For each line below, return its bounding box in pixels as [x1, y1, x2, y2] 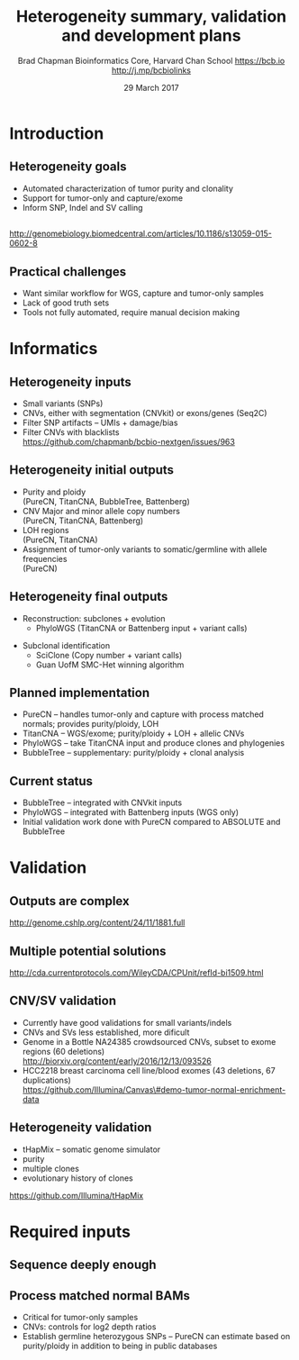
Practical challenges [9, 264, 127, 279]
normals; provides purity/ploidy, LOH [22, 719, 159, 730]
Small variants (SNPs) [22, 398, 104, 409]
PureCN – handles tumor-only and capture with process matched [22, 709, 264, 720]
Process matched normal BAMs [9, 1288, 191, 1303]
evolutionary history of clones [22, 1173, 133, 1183]
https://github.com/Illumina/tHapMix [9, 1190, 144, 1201]
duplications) [22, 1074, 72, 1085]
